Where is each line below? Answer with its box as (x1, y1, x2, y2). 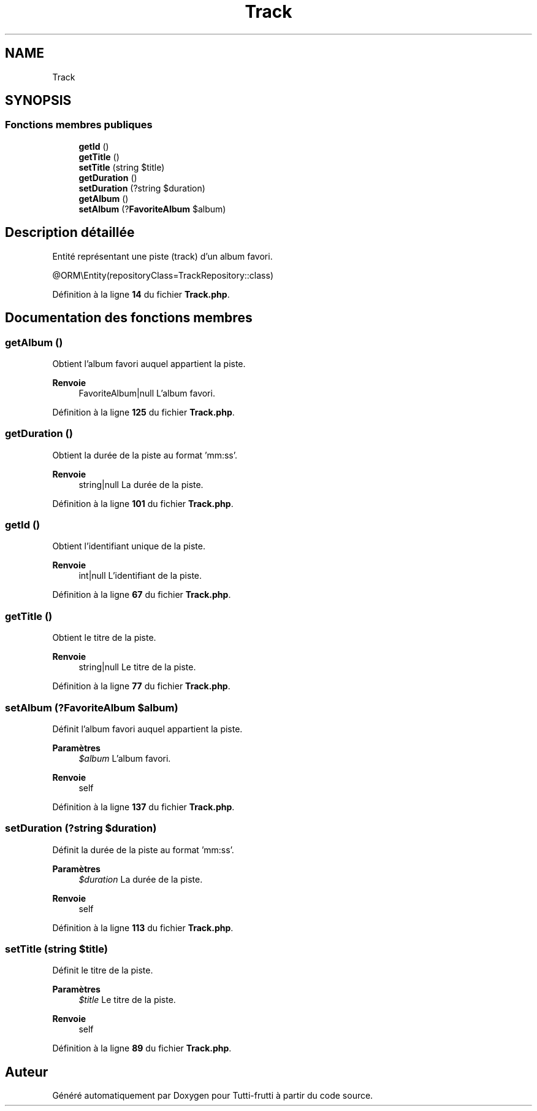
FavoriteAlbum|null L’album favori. (78, 387, 215, 398)
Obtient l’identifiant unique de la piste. (52, 541, 205, 552)
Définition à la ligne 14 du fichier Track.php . (52, 288, 230, 300)
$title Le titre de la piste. (78, 994, 176, 1005)
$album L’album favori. (78, 753, 171, 764)
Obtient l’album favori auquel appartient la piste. (52, 358, 246, 369)
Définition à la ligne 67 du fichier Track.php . (52, 589, 231, 600)
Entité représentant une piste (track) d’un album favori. (52, 250, 273, 261)
